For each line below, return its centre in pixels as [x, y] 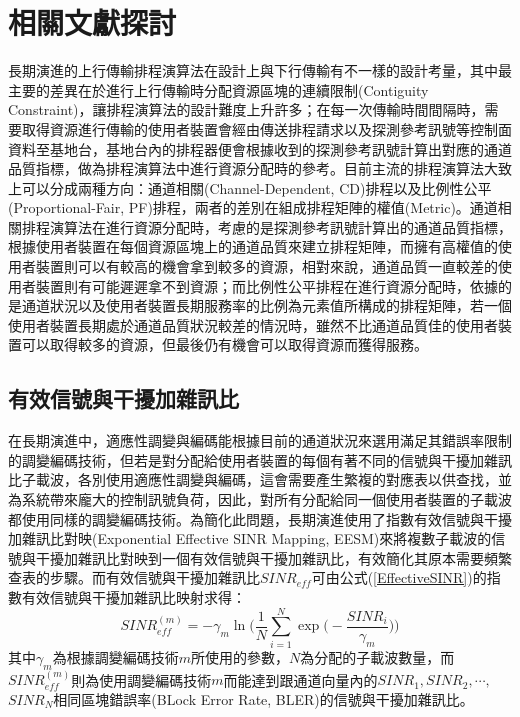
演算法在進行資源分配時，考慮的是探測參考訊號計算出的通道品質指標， [280, 226]
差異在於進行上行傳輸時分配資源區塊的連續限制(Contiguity [239, 89]
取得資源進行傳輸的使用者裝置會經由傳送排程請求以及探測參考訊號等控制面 [266, 128]
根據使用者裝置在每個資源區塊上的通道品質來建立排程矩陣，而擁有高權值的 [253, 246]
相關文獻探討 [92, 22]
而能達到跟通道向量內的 [300, 679]
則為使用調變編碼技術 [141, 679]
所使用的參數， [239, 656]
